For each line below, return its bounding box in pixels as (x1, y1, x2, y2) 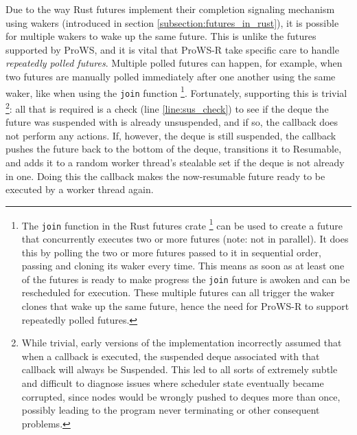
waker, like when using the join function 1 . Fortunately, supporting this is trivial (5, 83, 347, 100)
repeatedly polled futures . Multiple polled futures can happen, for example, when (5, 56, 343, 70)
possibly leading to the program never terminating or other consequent (21, 403, 320, 417)
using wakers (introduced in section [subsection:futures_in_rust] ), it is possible (5, 15, 339, 30)
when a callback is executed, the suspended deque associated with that (21, 348, 320, 363)
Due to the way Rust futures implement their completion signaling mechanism (5, 2, 335, 16)
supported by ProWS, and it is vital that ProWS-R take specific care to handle (5, 42, 339, 56)
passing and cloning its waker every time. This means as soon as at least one (21, 258, 345, 273)
